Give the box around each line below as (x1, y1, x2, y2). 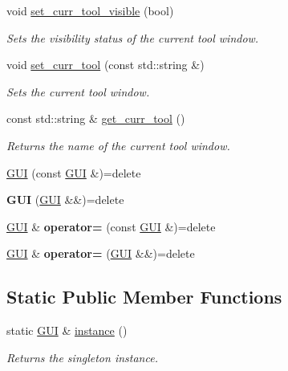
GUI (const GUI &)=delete (6, 164, 141, 181)
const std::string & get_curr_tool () (6, 110, 185, 127)
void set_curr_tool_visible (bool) (6, 2, 174, 18)
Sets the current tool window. (6, 83, 150, 100)
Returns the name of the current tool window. (6, 137, 230, 153)
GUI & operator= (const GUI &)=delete (6, 218, 216, 234)
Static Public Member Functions (6, 284, 282, 309)
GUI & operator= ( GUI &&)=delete (6, 245, 195, 262)
